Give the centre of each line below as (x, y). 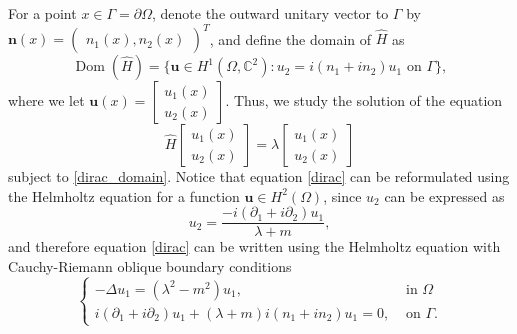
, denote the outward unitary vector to (270, 13)
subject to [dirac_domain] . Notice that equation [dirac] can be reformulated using (259, 176)
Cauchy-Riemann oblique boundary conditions (150, 265)
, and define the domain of (290, 38)
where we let (46, 100)
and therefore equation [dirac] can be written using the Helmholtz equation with (254, 246)
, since (342, 195)
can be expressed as (444, 195)
